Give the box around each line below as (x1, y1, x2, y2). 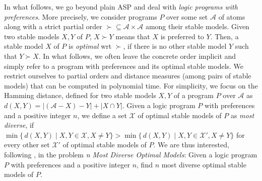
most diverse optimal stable (161, 159, 246, 169)
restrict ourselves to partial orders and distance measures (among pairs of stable (4, 70, 251, 81)
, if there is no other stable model (123, 41, 227, 51)
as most (230, 110, 254, 120)
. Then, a (210, 31, 239, 41)
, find (137, 159, 153, 169)
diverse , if (4, 120, 34, 130)
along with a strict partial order (4, 21, 102, 32)
